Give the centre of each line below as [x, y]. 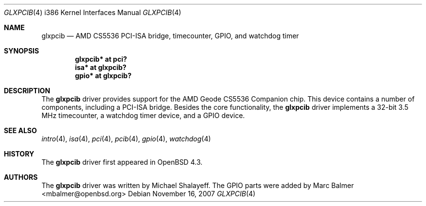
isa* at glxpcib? [101, 67]
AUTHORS [21, 177]
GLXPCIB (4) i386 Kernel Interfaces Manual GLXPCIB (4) [93, 12]
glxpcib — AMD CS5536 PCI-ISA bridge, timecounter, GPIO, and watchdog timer [170, 36]
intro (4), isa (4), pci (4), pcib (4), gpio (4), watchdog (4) [126, 139]
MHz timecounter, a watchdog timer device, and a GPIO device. [143, 115]
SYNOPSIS [22, 51]
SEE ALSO [20, 130]
